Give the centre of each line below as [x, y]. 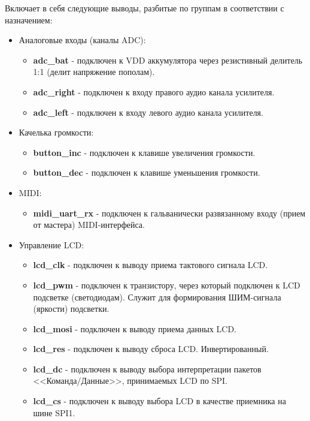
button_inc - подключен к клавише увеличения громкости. [144, 152]
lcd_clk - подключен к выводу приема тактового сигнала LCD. [151, 265]
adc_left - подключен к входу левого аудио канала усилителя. [148, 112]
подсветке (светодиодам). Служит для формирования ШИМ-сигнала [157, 297]
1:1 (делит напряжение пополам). [94, 72]
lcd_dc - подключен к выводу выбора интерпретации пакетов [147, 369]
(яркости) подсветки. [71, 309]
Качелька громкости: [56, 132]
